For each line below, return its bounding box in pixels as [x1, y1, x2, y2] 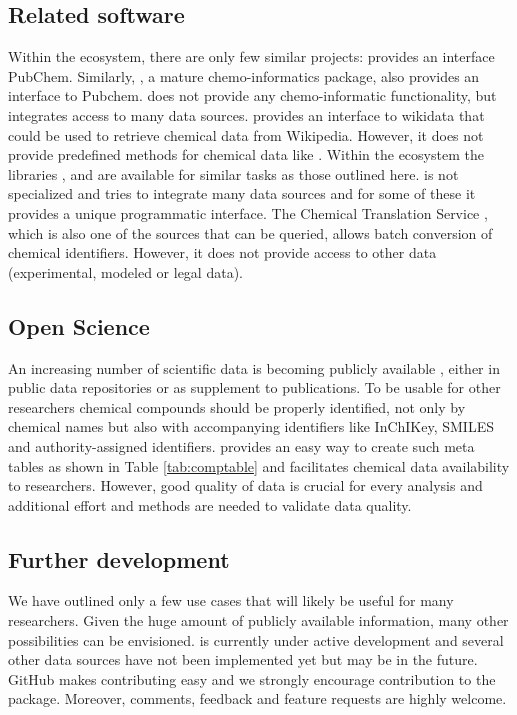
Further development [8, 543, 230, 574]
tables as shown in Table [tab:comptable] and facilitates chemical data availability [8, 455, 510, 476]
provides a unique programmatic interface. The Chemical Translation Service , [8, 202, 488, 223]
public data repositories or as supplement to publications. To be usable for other [8, 377, 501, 398]
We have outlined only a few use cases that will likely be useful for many [8, 590, 454, 611]
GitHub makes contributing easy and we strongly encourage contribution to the [8, 668, 496, 689]
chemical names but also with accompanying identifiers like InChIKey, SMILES [8, 416, 494, 437]
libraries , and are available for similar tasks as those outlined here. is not [8, 163, 459, 184]
